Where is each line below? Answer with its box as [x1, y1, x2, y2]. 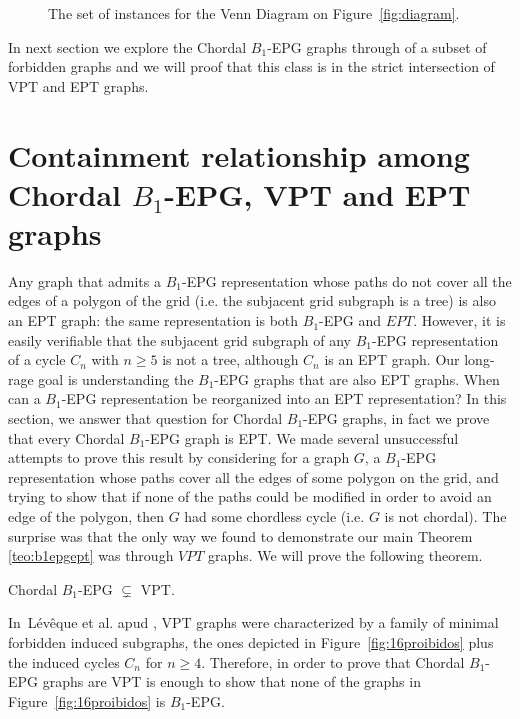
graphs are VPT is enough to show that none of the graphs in [42, 671, 421, 692]
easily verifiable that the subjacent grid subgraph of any [8, 329, 351, 350]
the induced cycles [8, 651, 120, 672]
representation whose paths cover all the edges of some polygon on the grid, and [8, 466, 499, 487]
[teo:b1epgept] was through [8, 545, 174, 566]
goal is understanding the [38, 368, 194, 389]
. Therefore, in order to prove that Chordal [201, 651, 465, 672]
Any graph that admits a [8, 270, 161, 291]
